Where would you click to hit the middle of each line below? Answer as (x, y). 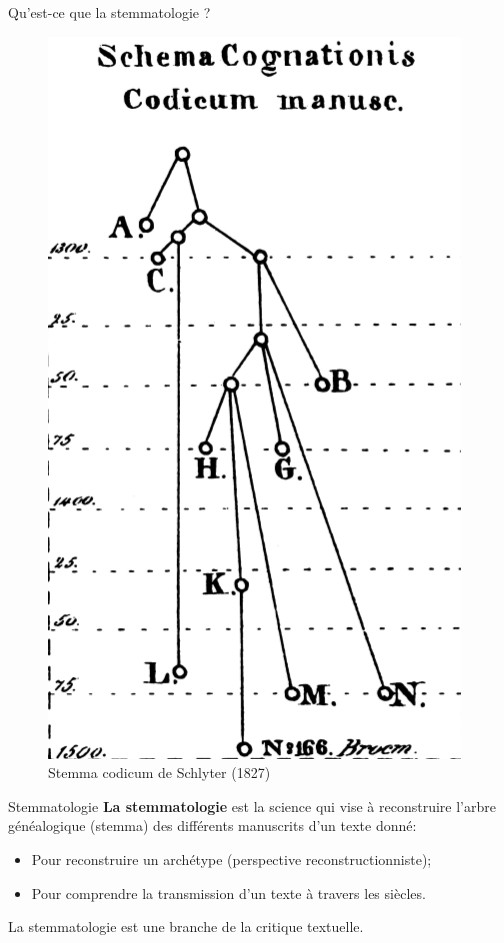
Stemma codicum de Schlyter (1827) (159, 772)
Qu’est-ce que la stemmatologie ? (109, 12)
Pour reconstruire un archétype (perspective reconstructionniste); (231, 858)
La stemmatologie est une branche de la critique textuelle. (186, 926)
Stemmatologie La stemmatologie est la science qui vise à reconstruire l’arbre (252, 805)
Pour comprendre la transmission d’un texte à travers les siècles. (228, 892)
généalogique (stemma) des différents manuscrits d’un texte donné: (212, 825)
